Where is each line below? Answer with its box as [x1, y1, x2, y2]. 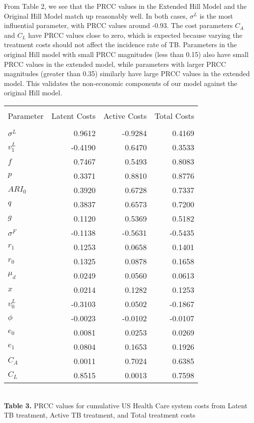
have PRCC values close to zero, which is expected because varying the [28, 29, 243, 40]
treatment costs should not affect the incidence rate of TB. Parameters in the [4, 39, 237, 50]
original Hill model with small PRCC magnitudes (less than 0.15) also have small [4, 49, 249, 59]
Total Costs [154, 110, 195, 121]
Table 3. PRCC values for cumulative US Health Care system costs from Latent [4, 400, 248, 410]
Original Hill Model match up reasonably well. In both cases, [4, 10, 188, 21]
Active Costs [103, 110, 147, 121]
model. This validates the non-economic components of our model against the [4, 78, 237, 88]
